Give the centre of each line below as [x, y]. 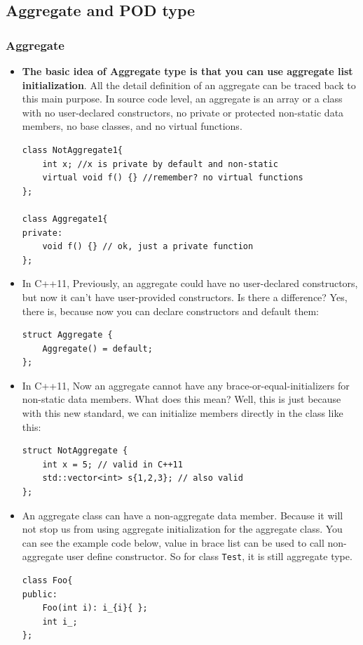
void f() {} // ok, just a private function [148, 247]
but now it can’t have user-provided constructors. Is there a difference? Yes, [185, 297]
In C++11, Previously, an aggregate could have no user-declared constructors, [190, 283]
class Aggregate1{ [65, 219]
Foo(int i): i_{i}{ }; [95, 608]
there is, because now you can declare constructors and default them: [170, 311]
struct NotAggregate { [75, 451]
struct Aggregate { [67, 335]
